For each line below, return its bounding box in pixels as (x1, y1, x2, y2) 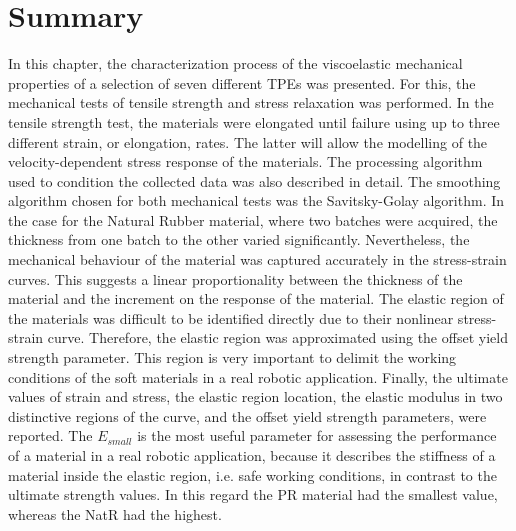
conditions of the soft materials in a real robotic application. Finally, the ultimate (8, 366, 508, 387)
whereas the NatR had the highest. (8, 503, 222, 524)
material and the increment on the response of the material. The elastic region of (8, 288, 504, 309)
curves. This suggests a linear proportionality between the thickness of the (8, 268, 463, 289)
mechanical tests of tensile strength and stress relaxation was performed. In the (8, 92, 494, 113)
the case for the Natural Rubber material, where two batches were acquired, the (8, 209, 498, 230)
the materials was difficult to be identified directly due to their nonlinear (8, 307, 454, 328)
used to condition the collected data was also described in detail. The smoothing (8, 170, 501, 191)
